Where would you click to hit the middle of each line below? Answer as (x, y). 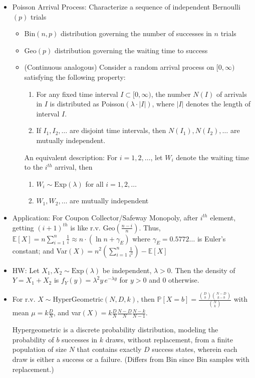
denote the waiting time (213, 157)
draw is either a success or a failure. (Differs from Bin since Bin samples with (131, 359)
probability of (33, 339)
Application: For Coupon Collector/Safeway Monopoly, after (105, 217)
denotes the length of (218, 104)
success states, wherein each (195, 349)
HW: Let (26, 270)
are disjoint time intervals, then (118, 130)
